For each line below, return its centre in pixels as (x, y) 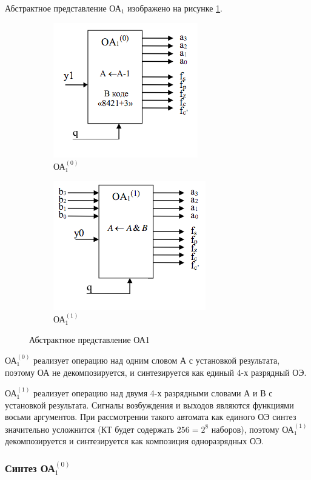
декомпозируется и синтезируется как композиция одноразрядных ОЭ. (135, 441)
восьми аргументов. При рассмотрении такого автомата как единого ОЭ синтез (151, 417)
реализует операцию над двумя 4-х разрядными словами (137, 393)
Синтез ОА (30, 468)
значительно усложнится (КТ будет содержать (90, 429)
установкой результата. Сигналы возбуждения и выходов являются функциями (149, 405)
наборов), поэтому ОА (252, 429)
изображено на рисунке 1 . (175, 8)
